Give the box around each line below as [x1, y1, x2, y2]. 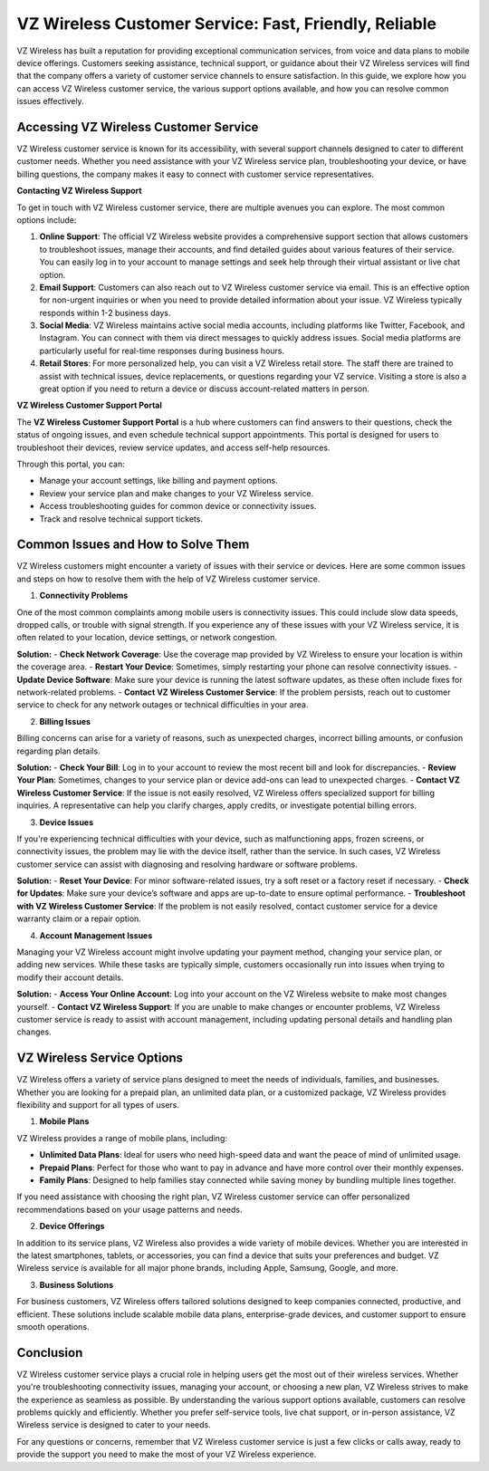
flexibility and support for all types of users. [16, 1100, 180, 1110]
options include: [16, 214, 77, 226]
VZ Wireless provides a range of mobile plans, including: [16, 1132, 228, 1143]
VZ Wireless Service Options [16, 1051, 184, 1066]
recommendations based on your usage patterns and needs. [16, 1204, 243, 1215]
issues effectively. [16, 96, 85, 107]
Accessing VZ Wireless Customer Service [16, 119, 259, 135]
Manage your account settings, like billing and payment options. [39, 476, 278, 486]
